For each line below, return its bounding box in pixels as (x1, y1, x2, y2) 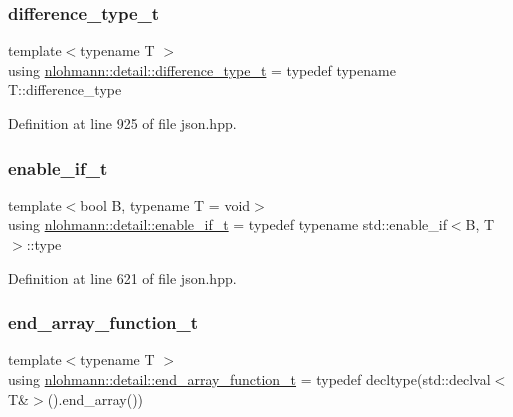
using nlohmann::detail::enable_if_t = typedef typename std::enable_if (8, 214, 447, 235)
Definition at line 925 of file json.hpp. (8, 113, 237, 133)
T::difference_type (8, 79, 122, 100)
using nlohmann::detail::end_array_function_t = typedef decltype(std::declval (8, 369, 491, 389)
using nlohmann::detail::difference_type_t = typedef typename (8, 59, 396, 80)
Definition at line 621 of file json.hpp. (8, 267, 237, 288)
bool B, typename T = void (80, 194, 251, 215)
